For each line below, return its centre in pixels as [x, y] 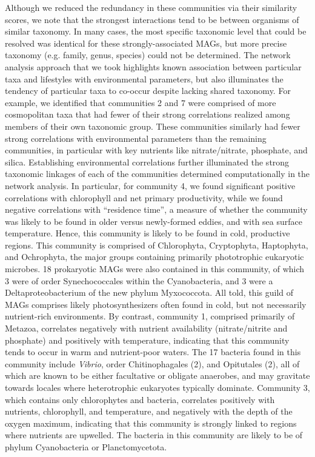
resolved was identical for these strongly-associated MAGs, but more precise [146, 43]
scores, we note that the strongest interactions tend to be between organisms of [152, 19]
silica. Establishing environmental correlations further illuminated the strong [147, 162]
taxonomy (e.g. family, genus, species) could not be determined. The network [148, 55]
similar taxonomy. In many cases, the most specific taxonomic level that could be [156, 31]
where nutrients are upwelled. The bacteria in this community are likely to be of [154, 435]
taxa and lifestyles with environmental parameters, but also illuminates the [144, 78]
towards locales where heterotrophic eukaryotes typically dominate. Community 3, [157, 387]
